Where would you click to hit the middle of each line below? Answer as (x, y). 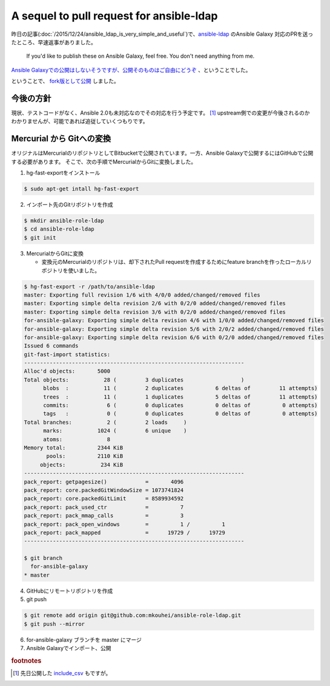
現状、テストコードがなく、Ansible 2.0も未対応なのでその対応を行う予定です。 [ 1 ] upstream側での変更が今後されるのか (160, 113)
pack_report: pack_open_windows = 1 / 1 (124, 524)
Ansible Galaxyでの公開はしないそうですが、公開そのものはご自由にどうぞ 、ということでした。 (131, 70)
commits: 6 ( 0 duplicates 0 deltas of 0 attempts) (180, 405)
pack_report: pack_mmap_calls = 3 (104, 516)
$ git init (40, 237)
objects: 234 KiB (81, 465)
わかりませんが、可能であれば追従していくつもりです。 (80, 121)
